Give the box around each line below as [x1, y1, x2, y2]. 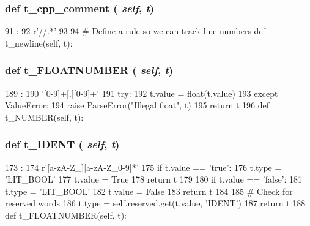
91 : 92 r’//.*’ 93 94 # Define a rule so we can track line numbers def [5, 24, 265, 37]
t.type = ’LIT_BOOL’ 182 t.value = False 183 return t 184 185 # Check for [5, 184, 293, 197]
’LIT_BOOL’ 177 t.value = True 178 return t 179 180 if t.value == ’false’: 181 [5, 173, 303, 186]
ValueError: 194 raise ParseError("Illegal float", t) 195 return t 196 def [5, 99, 270, 111]
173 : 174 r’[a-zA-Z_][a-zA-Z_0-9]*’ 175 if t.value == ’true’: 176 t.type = [5, 160, 282, 173]
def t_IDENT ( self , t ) [5, 137, 120, 152]
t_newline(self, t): [5, 36, 73, 49]
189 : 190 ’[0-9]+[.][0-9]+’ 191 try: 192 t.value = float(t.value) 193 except [5, 86, 278, 99]
